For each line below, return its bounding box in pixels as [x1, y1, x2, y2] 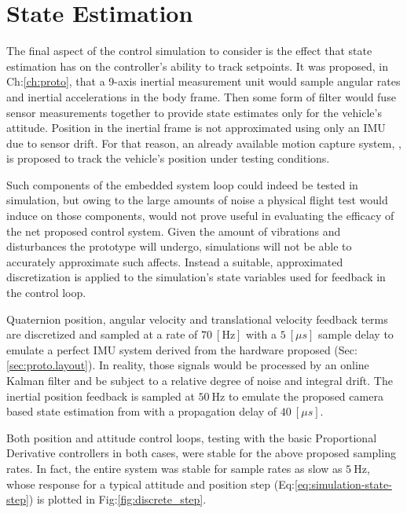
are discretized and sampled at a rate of [6, 326, 198, 343]
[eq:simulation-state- [295, 475, 392, 492]
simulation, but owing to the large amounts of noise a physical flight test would [6, 192, 388, 208]
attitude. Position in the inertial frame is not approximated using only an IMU [6, 119, 386, 136]
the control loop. [6, 284, 86, 301]
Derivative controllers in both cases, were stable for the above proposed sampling [6, 445, 396, 461]
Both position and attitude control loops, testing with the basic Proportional [6, 429, 377, 445]
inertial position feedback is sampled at [6, 387, 195, 404]
